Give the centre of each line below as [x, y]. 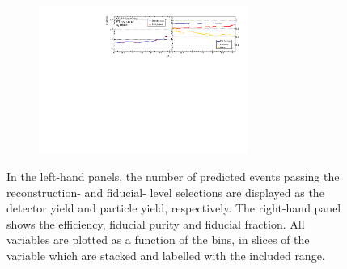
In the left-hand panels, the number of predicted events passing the [173, 176]
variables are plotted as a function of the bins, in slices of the [158, 240]
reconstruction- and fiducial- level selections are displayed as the [165, 192]
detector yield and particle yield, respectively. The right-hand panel [174, 208]
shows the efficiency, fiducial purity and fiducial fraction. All [156, 223]
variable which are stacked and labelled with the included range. [166, 255]
